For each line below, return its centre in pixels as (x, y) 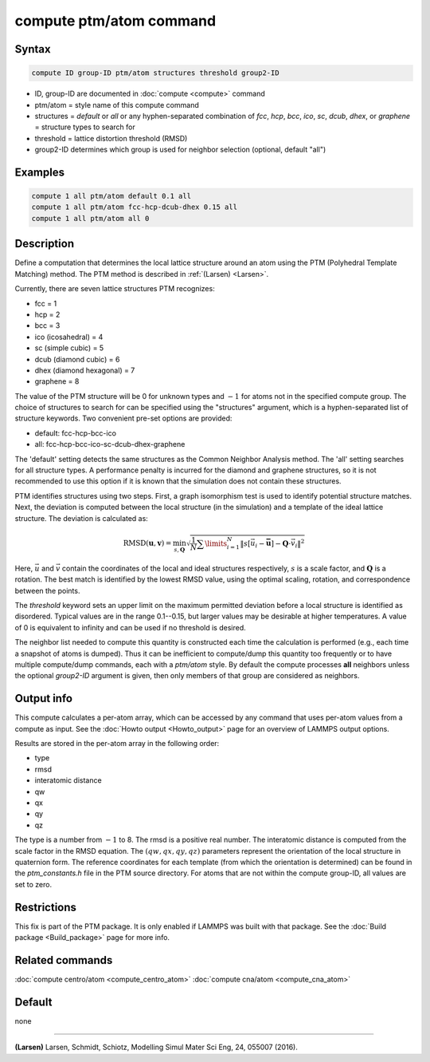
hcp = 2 (47, 314)
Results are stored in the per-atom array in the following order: (117, 744)
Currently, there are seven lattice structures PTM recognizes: (115, 289)
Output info (44, 699)
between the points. (47, 590)
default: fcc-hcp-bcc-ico (76, 433)
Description (45, 244)
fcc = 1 (46, 303)
